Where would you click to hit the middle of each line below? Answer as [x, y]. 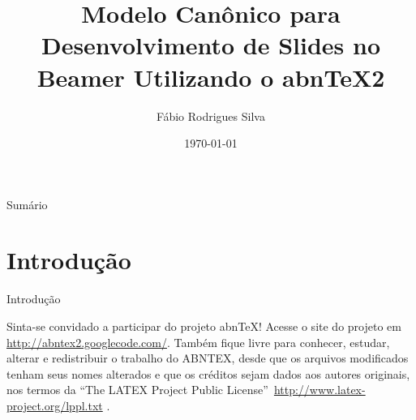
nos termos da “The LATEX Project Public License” [137, 390]
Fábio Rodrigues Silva [211, 116]
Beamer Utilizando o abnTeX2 [211, 77]
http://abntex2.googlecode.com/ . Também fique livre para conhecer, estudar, [198, 342]
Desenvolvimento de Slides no [211, 45]
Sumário [27, 204]
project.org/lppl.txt [55, 405]
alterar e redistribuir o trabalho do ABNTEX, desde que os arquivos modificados [208, 358]
